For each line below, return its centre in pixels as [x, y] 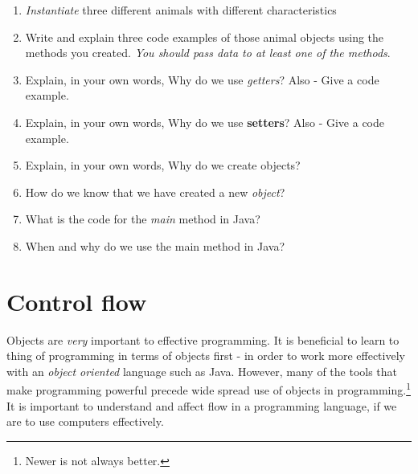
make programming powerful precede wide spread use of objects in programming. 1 [209, 389]
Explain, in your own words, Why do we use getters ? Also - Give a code [202, 79]
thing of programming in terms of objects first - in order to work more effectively [206, 355]
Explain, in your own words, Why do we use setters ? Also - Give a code [205, 122]
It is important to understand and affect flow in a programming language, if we [202, 405]
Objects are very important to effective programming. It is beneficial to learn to [203, 339]
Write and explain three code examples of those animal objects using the [205, 37]
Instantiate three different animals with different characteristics [181, 10]
